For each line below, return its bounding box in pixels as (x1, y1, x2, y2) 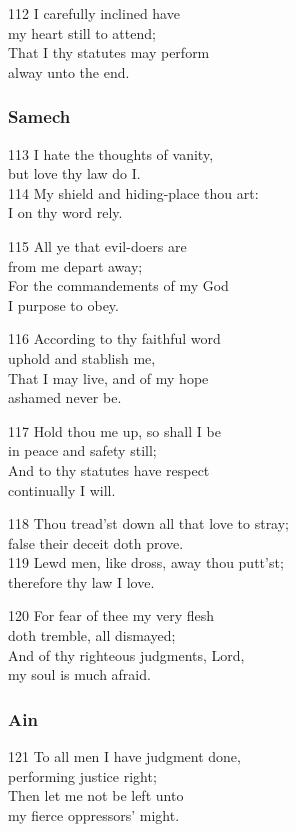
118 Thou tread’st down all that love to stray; (8, 513, 290, 534)
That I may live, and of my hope (8, 367, 209, 388)
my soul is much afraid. (8, 664, 151, 685)
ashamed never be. (8, 387, 122, 408)
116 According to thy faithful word (8, 328, 221, 349)
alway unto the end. (8, 61, 130, 82)
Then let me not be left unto (8, 785, 184, 806)
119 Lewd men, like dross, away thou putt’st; (8, 552, 284, 573)
